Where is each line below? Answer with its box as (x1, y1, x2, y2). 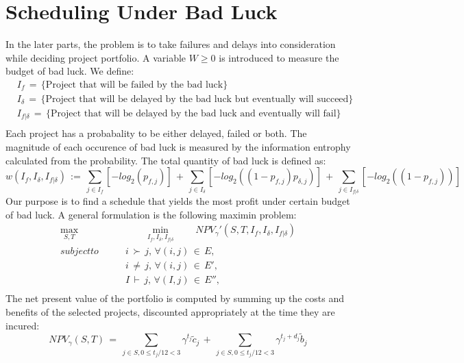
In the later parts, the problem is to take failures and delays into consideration (5, 37, 336, 51)
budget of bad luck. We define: (5, 64, 134, 78)
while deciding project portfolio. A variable (5, 50, 186, 64)
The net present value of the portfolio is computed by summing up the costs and (5, 291, 344, 305)
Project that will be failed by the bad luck (45, 79, 223, 90)
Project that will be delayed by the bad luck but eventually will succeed (45, 94, 349, 104)
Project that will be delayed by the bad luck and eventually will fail (50, 108, 337, 118)
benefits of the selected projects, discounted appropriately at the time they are (5, 305, 335, 319)
